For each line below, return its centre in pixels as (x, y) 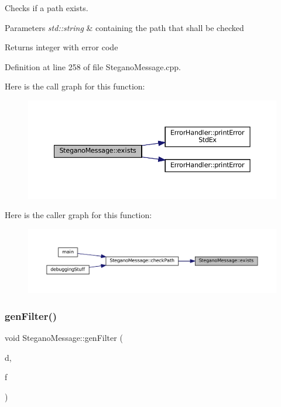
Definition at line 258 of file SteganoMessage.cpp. (93, 66)
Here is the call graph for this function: (75, 86)
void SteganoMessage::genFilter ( (64, 338)
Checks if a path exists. (47, 8)
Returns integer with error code (61, 47)
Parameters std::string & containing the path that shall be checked (124, 27)
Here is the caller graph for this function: (78, 215)
